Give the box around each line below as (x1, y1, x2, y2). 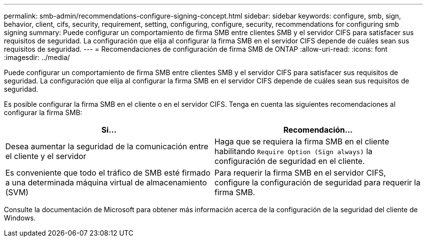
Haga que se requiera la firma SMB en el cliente (214, 137, 389, 146)
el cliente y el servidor (5, 151, 86, 161)
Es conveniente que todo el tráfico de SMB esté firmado (5, 168, 211, 178)
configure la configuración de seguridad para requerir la (214, 178, 421, 187)
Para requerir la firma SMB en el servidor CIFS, (214, 168, 386, 178)
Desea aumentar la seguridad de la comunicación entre (5, 141, 209, 151)
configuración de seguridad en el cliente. (214, 156, 365, 166)
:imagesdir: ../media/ (4, 53, 70, 61)
